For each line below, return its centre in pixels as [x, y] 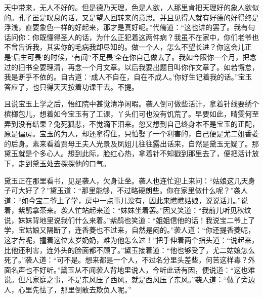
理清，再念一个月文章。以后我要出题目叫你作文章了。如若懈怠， [152, 67]
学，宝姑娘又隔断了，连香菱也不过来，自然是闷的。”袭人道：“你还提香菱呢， [130, 230]
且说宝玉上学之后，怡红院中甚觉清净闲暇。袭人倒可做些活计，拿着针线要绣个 [131, 104]
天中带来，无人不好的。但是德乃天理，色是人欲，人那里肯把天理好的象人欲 [128, 7]
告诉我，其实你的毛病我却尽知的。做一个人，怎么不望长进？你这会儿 [131, 47]
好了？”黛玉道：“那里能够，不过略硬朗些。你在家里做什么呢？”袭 [133, 190]
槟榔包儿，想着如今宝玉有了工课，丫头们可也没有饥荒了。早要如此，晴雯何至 [131, 113]
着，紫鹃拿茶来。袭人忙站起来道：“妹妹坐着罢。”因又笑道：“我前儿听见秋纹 [128, 210]
